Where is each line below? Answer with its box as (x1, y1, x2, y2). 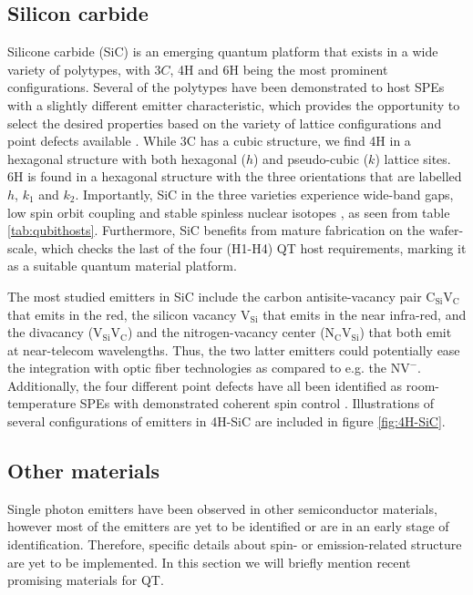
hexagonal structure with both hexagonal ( (7, 149, 246, 168)
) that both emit (359, 323, 452, 342)
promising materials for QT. (7, 570, 164, 590)
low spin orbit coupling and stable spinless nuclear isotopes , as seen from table (7, 202, 450, 221)
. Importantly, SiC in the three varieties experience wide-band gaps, (75, 184, 454, 203)
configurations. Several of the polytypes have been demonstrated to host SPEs (7, 77, 445, 97)
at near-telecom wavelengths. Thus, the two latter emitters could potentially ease (7, 340, 460, 359)
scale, (7, 238, 37, 257)
